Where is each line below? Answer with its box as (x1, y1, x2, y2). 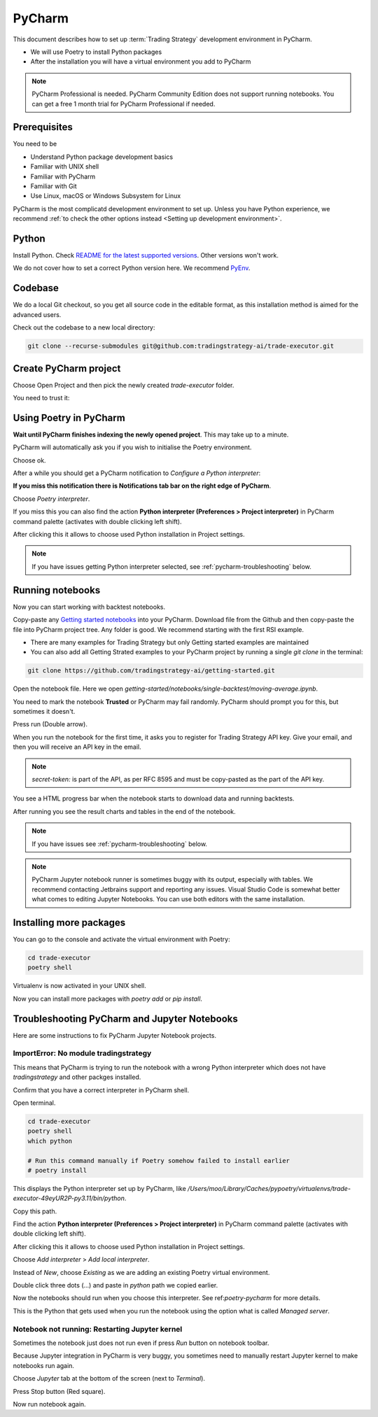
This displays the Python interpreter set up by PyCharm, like (13, 1184, 187, 1192)
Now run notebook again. (13, 1400, 87, 1408)
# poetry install (27, 1166, 87, 1174)
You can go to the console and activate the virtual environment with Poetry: (13, 935, 230, 944)
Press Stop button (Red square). (13, 1387, 106, 1395)
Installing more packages (13, 917, 126, 929)
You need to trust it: (13, 394, 70, 402)
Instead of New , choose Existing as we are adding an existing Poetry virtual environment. (13, 1268, 270, 1276)
